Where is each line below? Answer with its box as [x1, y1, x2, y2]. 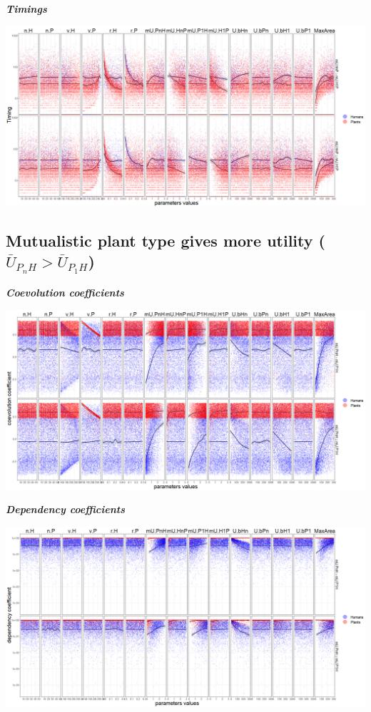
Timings [6, 1, 47, 16]
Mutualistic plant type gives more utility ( [6, 229, 325, 251]
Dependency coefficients [6, 502, 125, 517]
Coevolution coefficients [6, 285, 124, 300]
